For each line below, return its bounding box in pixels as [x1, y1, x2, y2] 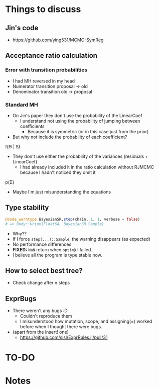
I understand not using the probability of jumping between [20, 118, 140, 124]
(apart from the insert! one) [12, 329, 69, 335]
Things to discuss [5, 4, 81, 15]
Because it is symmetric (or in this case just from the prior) [27, 128, 149, 134]
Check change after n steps [12, 280, 70, 286]
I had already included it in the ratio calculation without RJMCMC [20, 164, 154, 170]
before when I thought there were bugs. [20, 324, 102, 330]
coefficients [20, 123, 45, 129]
